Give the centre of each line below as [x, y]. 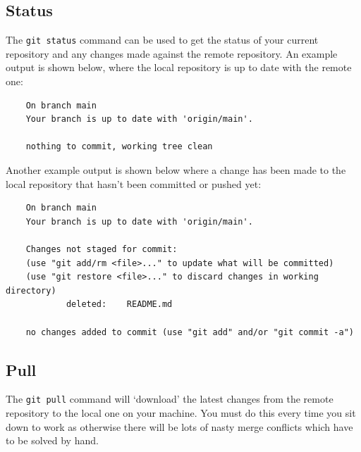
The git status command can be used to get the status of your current [162, 40]
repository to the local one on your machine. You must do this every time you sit [181, 413]
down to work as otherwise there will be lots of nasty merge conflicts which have [179, 426]
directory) [31, 290]
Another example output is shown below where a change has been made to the [176, 170]
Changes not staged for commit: [102, 249]
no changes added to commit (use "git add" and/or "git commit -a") [190, 332]
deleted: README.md [119, 305]
